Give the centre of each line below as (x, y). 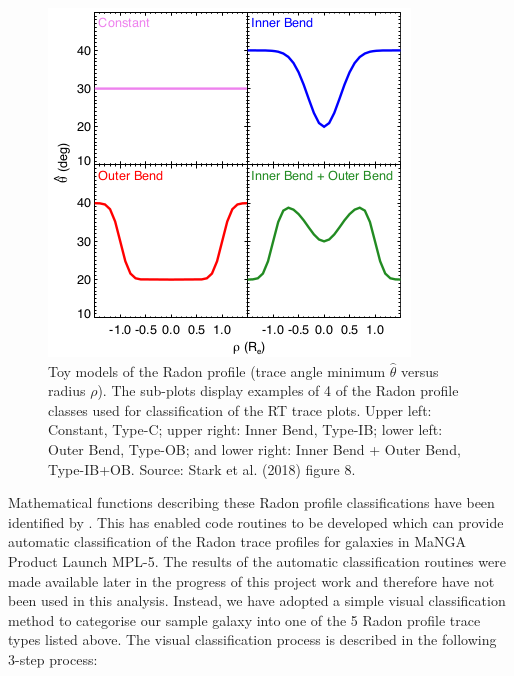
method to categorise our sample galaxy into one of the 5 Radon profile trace (244, 619)
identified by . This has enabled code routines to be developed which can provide (256, 521)
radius (67, 390)
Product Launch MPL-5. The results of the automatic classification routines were (257, 560)
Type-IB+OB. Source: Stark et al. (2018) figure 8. (202, 468)
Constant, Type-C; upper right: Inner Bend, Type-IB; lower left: (245, 429)
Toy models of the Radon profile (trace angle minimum (217, 370)
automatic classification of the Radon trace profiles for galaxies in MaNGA (237, 541)
